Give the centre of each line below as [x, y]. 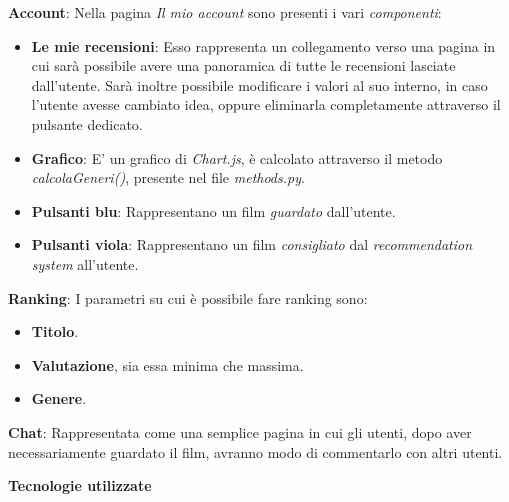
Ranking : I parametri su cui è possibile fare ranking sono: [188, 297]
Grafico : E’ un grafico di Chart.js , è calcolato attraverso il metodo [237, 157]
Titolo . [55, 331]
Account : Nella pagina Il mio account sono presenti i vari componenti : [225, 12]
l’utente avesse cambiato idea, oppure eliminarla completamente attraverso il [266, 104]
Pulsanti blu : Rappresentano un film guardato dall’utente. [213, 210]
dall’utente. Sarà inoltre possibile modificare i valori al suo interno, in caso [259, 84]
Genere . [59, 398]
